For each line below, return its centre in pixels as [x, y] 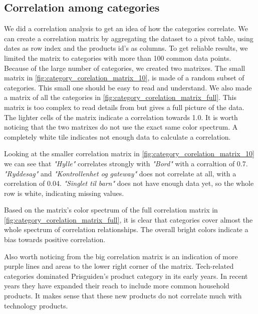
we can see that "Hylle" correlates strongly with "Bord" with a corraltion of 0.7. [126, 163]
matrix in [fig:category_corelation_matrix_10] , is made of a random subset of [124, 78]
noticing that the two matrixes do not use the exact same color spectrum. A [121, 127]
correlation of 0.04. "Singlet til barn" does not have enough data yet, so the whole [129, 183]
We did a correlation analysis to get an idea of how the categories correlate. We [126, 28]
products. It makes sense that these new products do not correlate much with [123, 296]
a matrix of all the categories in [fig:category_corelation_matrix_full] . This [120, 97]
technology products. [36, 305]
